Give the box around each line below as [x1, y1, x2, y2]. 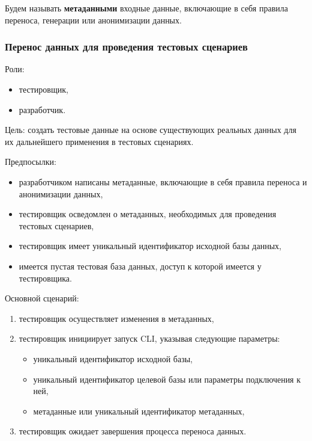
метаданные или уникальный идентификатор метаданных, [33, 404, 245, 417]
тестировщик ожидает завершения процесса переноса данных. [19, 425, 247, 437]
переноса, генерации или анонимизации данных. [5, 13, 182, 26]
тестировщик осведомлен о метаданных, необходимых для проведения [19, 208, 277, 220]
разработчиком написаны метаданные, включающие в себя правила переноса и [19, 175, 307, 188]
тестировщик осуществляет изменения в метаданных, [19, 312, 214, 324]
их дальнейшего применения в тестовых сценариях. [5, 135, 194, 147]
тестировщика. [19, 271, 72, 284]
